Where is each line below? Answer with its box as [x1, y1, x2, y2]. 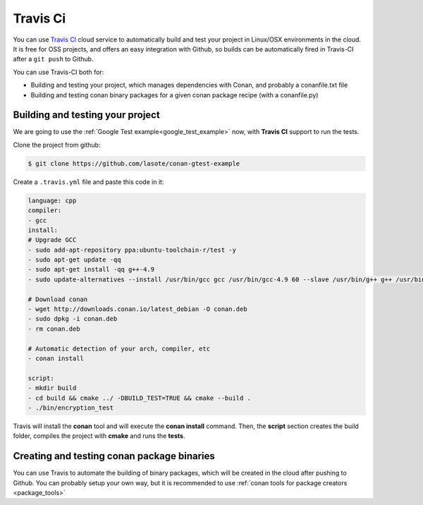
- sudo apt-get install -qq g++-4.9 [27, 265, 155, 274]
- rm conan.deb [27, 324, 80, 333]
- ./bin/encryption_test [27, 403, 114, 412]
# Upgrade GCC [27, 236, 77, 244]
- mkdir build [27, 384, 77, 392]
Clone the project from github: [13, 140, 101, 149]
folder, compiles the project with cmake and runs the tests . [13, 432, 185, 440]
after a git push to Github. [13, 55, 94, 63]
